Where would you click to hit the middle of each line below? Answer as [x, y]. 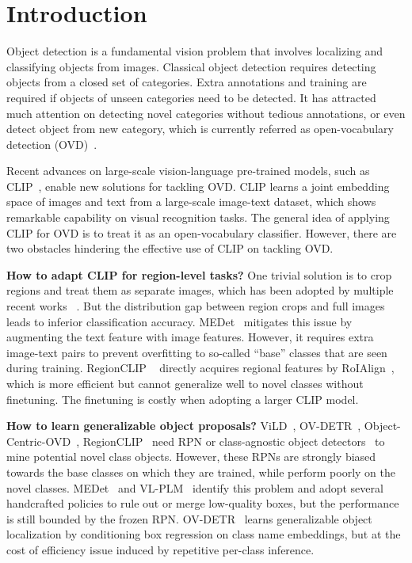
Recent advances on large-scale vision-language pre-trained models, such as [188, 171]
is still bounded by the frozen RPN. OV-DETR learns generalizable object [189, 518]
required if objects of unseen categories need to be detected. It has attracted [191, 97]
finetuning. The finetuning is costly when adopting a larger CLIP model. [183, 399]
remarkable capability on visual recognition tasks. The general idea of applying [198, 217]
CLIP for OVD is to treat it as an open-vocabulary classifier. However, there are [202, 232]
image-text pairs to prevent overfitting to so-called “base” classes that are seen [197, 352]
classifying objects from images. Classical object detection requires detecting [191, 66]
